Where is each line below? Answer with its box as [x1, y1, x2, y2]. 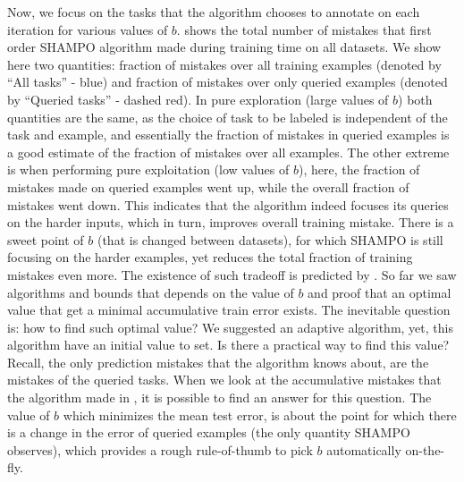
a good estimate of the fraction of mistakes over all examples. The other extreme [7, 142, 450, 161]
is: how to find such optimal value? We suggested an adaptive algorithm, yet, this [7, 317, 453, 336]
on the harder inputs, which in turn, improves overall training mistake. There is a [7, 213, 454, 232]
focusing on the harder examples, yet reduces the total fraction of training [7, 248, 413, 266]
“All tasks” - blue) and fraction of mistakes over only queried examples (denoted [7, 72, 448, 91]
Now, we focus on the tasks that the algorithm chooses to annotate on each [7, 3, 420, 21]
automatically [326, 440, 401, 459]
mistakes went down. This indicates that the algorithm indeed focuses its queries [7, 195, 449, 214]
